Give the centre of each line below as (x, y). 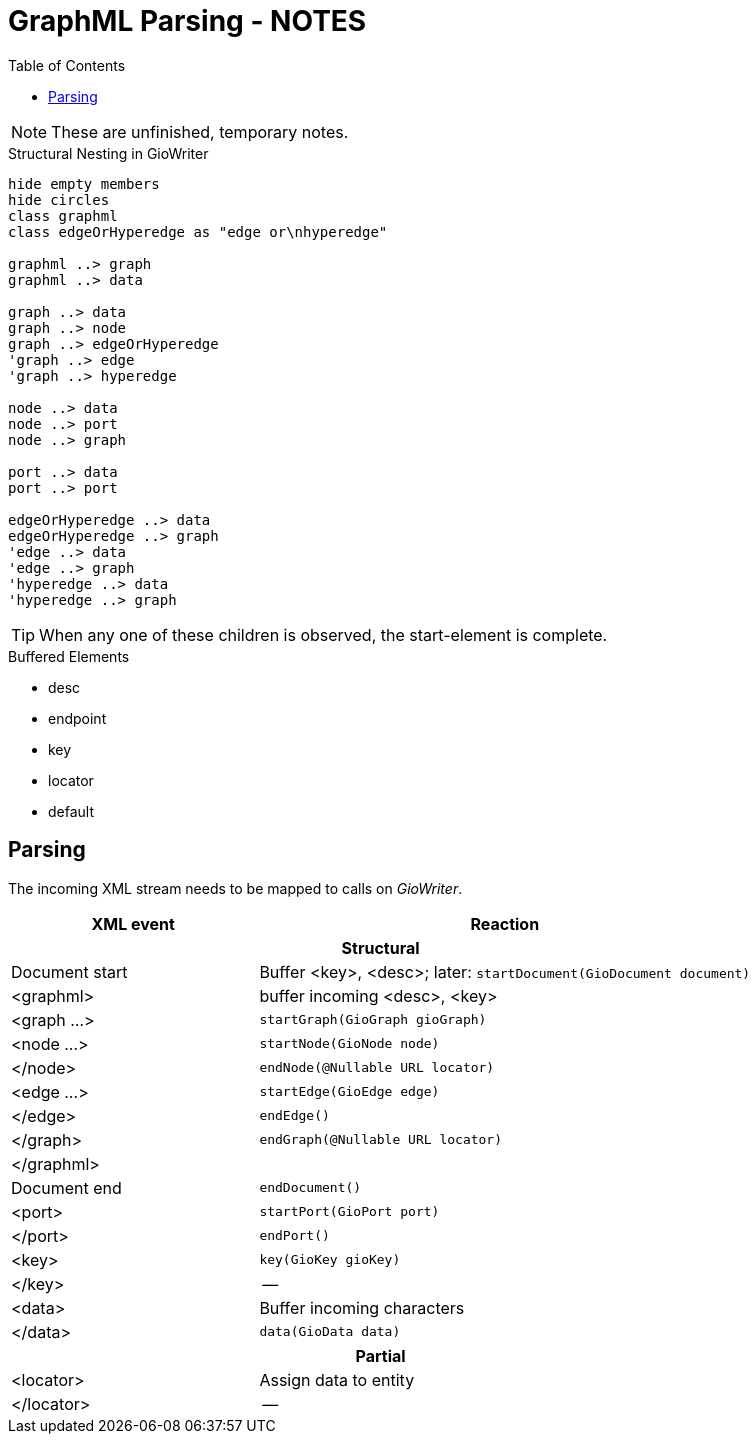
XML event (133, 923)
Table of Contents (67, 65)
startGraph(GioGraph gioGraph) (373, 1020)
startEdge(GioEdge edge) (349, 1092)
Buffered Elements (69, 656)
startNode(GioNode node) (349, 1044)
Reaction (505, 923)
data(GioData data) (330, 1332)
